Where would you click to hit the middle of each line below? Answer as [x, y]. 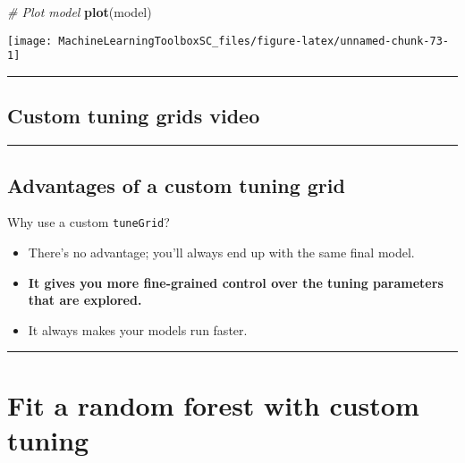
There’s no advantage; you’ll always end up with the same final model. [221, 252]
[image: [30, 41]
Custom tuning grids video [134, 116]
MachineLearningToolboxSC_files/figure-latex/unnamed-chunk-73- [254, 41]
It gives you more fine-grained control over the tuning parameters [236, 282]
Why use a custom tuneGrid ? [89, 222]
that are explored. [85, 300]
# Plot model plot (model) [80, 12]
